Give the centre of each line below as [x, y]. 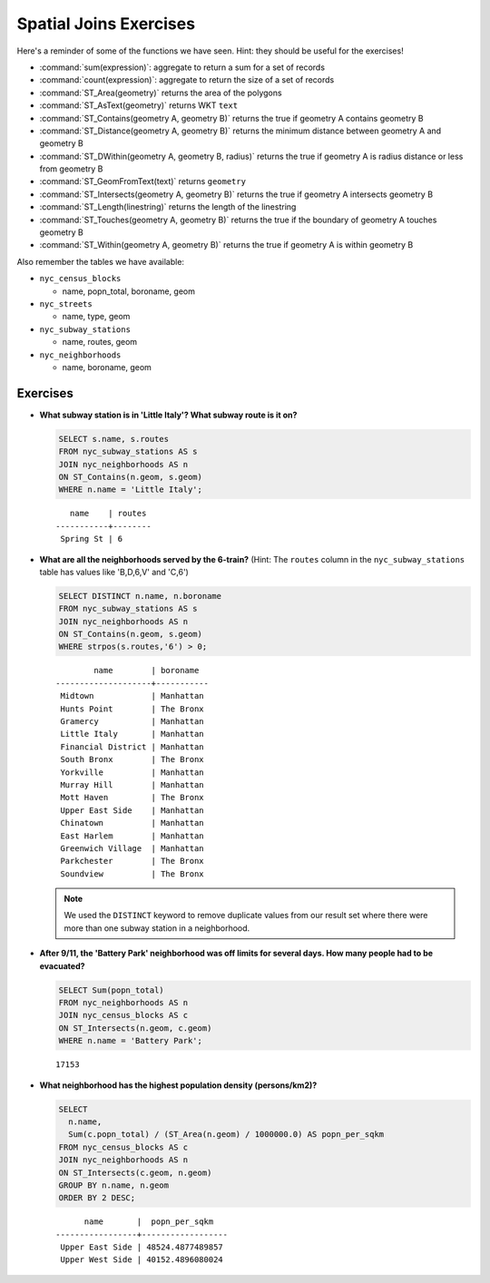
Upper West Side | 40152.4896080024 [142, 1260]
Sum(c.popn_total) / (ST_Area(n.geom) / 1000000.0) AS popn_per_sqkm [226, 1135]
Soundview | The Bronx [132, 874]
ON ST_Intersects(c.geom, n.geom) [135, 1172]
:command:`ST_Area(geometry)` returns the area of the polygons [161, 93]
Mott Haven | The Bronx [132, 798]
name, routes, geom [100, 342]
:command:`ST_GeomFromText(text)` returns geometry [143, 181]
